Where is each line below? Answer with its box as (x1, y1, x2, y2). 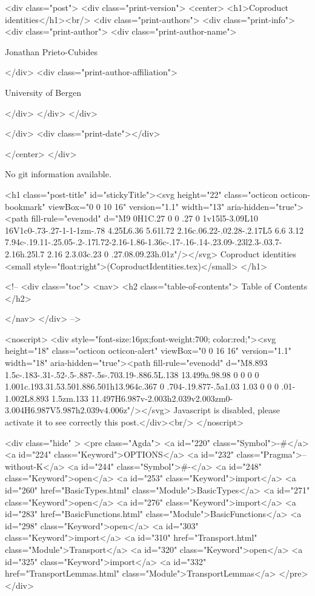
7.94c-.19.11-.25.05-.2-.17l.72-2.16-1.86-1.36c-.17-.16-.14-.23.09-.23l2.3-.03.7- (5, 235, 282, 248)
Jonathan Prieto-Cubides (5, 45, 98, 58)
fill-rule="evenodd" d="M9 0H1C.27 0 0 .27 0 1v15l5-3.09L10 (31, 212, 259, 225)
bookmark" (5, 200, 45, 212)
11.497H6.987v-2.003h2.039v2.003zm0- (91, 391, 233, 404)
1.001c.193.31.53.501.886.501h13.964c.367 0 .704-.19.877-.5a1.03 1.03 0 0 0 (5, 380, 279, 393)
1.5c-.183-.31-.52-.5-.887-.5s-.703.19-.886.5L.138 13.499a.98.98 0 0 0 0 (5, 368, 259, 381)
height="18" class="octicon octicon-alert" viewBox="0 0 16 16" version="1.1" (5, 344, 291, 357)
